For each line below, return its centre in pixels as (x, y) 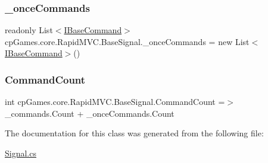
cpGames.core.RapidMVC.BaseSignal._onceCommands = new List (127, 41)
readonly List (29, 30)
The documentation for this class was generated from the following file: (134, 133)
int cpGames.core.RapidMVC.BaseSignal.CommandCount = (115, 102)
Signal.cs (21, 153)
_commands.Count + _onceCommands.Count (90, 113)
